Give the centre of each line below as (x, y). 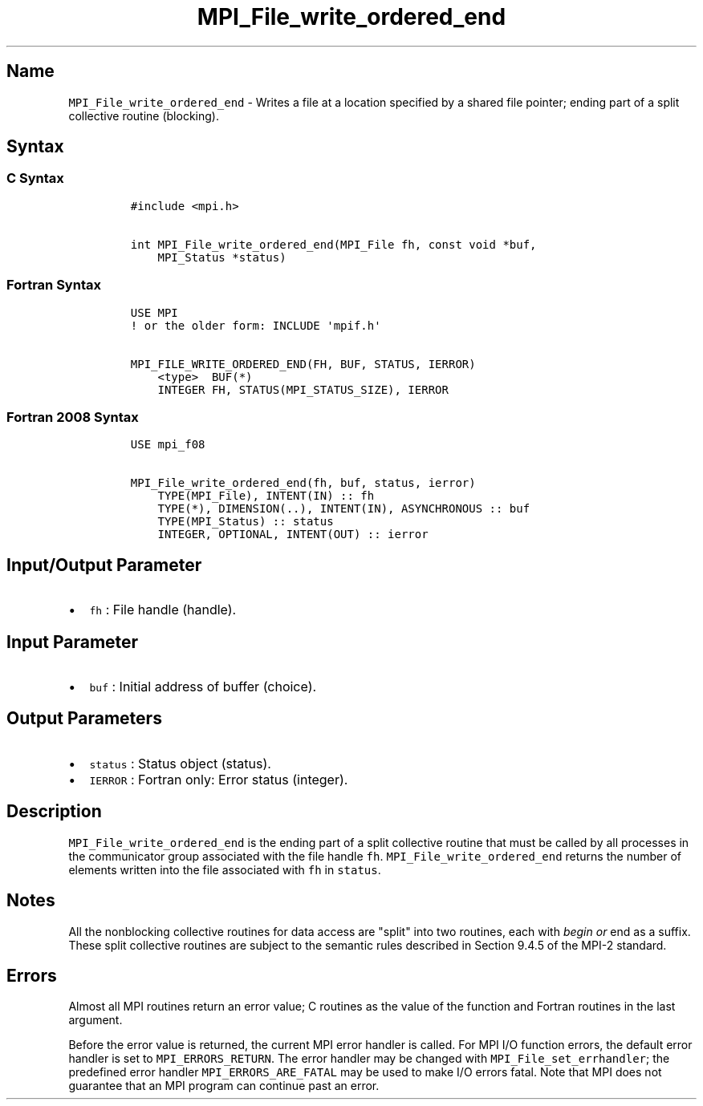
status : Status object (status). (180, 763)
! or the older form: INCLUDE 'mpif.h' (256, 325)
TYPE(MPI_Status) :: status (246, 522)
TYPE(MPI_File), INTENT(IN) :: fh (266, 496)
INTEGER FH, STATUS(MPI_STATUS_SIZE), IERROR (303, 389)
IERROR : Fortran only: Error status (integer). (219, 779)
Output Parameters (84, 719)
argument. (95, 1020)
